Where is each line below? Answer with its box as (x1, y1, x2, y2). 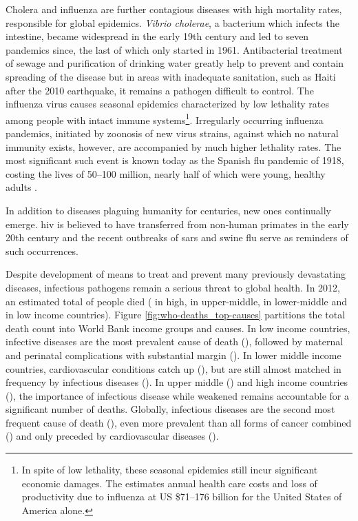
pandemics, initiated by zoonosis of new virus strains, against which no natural (6, 126, 339, 140)
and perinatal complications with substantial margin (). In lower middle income (6, 347, 341, 362)
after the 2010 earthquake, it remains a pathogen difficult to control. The (6, 83, 314, 97)
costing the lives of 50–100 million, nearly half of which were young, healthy (6, 166, 326, 181)
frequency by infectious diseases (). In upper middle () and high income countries (6, 375, 348, 389)
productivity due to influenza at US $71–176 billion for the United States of (21, 489, 342, 504)
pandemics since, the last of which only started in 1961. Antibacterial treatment (6, 42, 343, 57)
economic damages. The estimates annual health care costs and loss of (21, 476, 317, 490)
